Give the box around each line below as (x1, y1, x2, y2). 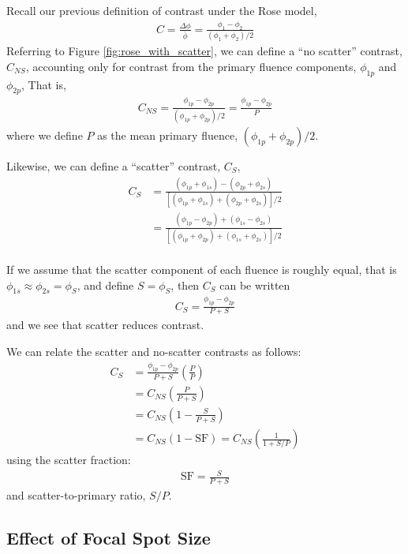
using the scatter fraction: (6, 451, 131, 468)
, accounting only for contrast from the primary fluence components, (25, 58, 357, 74)
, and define (77, 276, 134, 293)
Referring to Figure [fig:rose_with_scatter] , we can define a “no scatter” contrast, (6, 43, 402, 59)
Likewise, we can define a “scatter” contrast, (6, 158, 221, 174)
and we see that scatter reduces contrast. (6, 316, 204, 333)
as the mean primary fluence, (97, 127, 238, 143)
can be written (219, 276, 290, 293)
